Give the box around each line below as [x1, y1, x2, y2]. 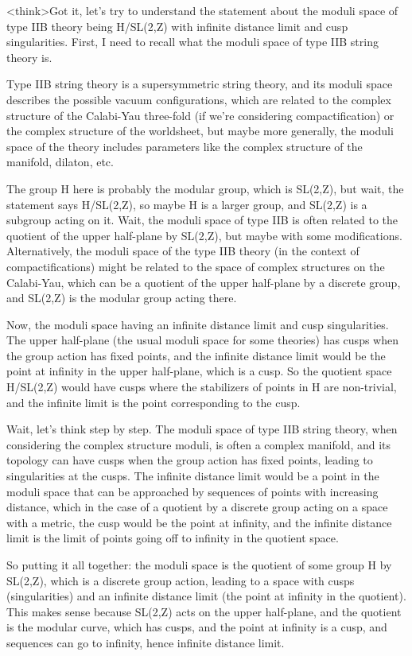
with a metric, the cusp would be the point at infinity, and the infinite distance [6, 514, 392, 530]
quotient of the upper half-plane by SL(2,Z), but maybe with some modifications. [6, 227, 402, 243]
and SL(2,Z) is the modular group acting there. [6, 289, 237, 306]
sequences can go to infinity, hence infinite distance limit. [6, 634, 285, 650]
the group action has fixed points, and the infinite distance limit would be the [6, 347, 386, 363]
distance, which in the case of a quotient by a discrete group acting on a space [6, 499, 388, 515]
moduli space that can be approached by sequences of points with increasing [6, 483, 379, 499]
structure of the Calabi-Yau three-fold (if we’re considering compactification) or [6, 107, 395, 123]
